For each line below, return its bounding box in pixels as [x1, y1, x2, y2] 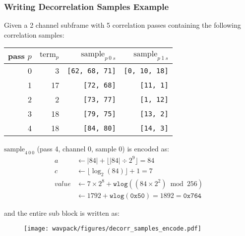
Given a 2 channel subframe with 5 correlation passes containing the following [4, 20, 241, 30]
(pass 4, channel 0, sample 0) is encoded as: [37, 143, 169, 154]
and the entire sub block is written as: [4, 207, 120, 218]
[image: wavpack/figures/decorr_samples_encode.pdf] [24, 225, 201, 233]
